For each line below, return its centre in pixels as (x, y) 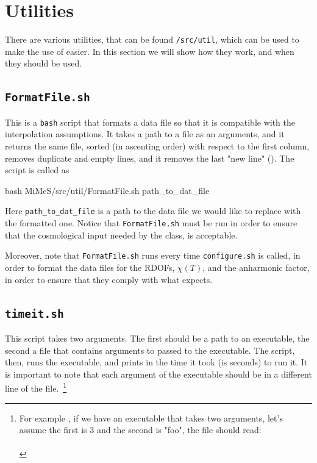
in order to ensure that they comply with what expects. (109, 279)
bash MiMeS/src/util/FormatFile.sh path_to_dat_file (107, 190)
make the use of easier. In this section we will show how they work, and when (150, 51)
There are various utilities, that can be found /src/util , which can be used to (152, 39)
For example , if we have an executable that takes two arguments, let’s (151, 418)
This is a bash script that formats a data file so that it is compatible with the (150, 122)
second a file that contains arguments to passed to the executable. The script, (150, 350)
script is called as (37, 170)
